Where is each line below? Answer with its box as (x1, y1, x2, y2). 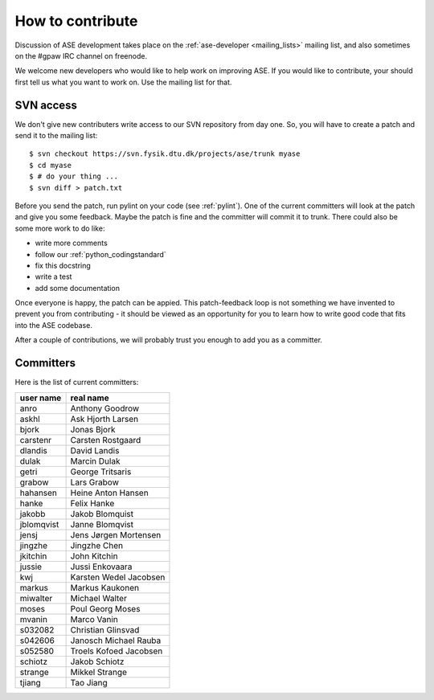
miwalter (19, 592, 53, 604)
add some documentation (35, 283, 121, 293)
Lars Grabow (70, 477, 120, 488)
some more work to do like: (14, 223, 105, 233)
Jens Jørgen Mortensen (70, 529, 162, 540)
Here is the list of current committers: (14, 378, 139, 387)
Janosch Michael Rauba (70, 635, 162, 646)
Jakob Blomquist (70, 508, 134, 519)
